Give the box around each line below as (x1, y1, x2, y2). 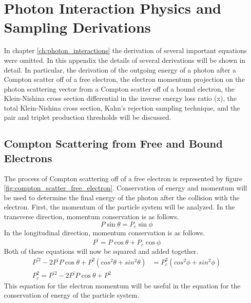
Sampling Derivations (4, 17, 151, 37)
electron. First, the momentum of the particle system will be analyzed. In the (4, 202, 235, 212)
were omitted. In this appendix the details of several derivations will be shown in (4, 55, 246, 65)
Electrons (4, 150, 52, 165)
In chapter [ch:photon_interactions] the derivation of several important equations (4, 45, 247, 56)
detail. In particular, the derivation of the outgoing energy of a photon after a (4, 64, 236, 75)
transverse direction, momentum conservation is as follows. (4, 211, 179, 222)
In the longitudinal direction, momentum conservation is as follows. (4, 227, 205, 238)
